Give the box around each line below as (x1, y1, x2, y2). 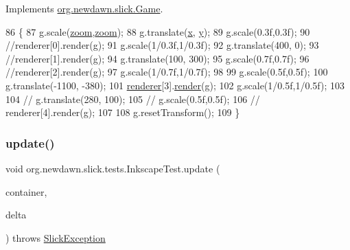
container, (5, 184, 47, 198)
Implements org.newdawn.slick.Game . (5, 1, 163, 15)
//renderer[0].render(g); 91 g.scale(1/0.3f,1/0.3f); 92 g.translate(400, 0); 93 (5, 38, 319, 52)
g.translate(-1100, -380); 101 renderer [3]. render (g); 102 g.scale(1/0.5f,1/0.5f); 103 (5, 78, 345, 92)
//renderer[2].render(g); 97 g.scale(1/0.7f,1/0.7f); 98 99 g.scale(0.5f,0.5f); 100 (5, 65, 328, 79)
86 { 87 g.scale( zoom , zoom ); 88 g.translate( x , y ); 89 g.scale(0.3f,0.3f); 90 (5, 24, 310, 38)
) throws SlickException (5, 230, 106, 245)
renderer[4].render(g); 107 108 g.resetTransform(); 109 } (5, 105, 240, 120)
